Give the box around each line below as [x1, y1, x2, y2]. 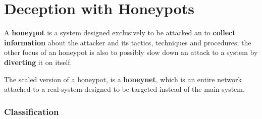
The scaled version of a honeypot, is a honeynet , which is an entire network [4, 74, 242, 84]
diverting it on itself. [4, 56, 72, 67]
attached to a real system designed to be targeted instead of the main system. [4, 84, 245, 94]
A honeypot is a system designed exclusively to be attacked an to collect [4, 27, 236, 38]
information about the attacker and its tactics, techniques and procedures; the [4, 37, 251, 47]
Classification [4, 105, 59, 117]
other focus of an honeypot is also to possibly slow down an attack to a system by [4, 47, 258, 57]
